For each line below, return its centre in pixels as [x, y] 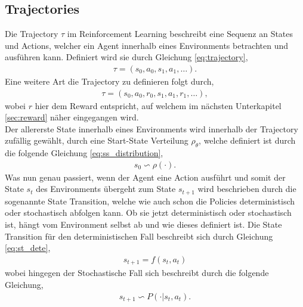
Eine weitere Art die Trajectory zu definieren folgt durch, [109, 81]
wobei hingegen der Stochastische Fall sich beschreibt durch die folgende [137, 273]
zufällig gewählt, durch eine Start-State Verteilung [97, 140]
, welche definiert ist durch [247, 140]
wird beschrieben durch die [247, 189]
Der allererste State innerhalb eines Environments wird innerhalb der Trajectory [151, 128]
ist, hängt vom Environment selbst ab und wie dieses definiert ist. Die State [143, 224]
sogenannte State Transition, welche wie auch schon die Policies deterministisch [150, 201]
